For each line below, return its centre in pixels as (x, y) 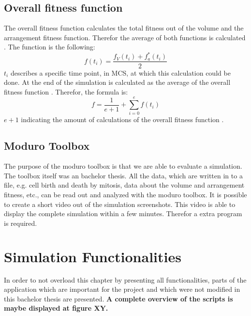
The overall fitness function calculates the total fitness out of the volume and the (124, 28)
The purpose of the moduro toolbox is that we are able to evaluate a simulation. (123, 166)
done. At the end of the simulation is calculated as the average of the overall (117, 82)
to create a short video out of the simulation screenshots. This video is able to (120, 204)
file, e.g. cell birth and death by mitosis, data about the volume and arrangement (124, 185)
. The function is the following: (50, 47)
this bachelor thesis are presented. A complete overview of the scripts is (118, 298)
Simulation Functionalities (93, 256)
